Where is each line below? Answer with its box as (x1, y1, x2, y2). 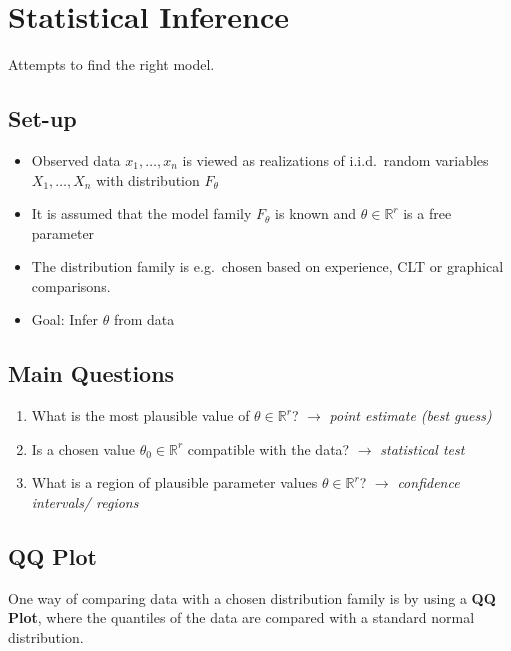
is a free (403, 203, 452, 224)
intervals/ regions (31, 492, 139, 513)
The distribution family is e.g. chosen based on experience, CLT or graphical (31, 256, 504, 277)
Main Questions (8, 358, 175, 389)
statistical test (380, 438, 465, 459)
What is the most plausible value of (31, 405, 250, 426)
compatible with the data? (187, 438, 350, 459)
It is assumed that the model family (31, 203, 252, 224)
